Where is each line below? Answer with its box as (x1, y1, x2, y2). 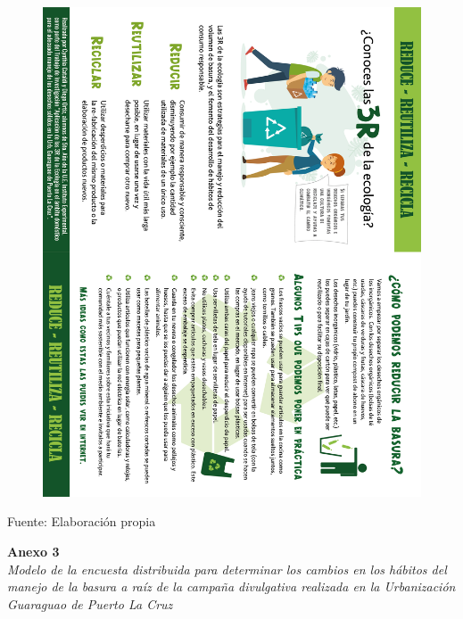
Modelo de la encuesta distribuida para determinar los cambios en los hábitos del (7, 559, 447, 578)
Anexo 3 (7, 542, 60, 561)
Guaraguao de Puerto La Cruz (7, 594, 173, 613)
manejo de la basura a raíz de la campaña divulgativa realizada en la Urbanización (7, 577, 456, 596)
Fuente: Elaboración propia (7, 512, 156, 531)
